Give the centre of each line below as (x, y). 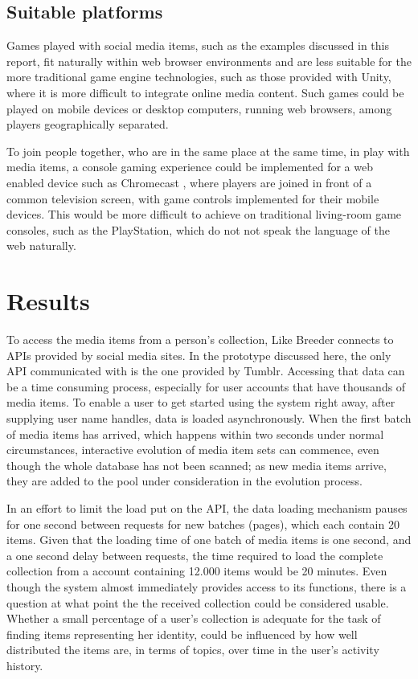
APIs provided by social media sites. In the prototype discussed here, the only (199, 355)
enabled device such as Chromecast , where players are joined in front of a (189, 182)
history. (25, 665)
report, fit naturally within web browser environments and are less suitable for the (209, 61)
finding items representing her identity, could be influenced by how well (182, 634)
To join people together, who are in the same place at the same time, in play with (208, 151)
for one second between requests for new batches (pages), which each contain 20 (203, 524)
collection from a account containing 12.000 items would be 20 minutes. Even (197, 571)
